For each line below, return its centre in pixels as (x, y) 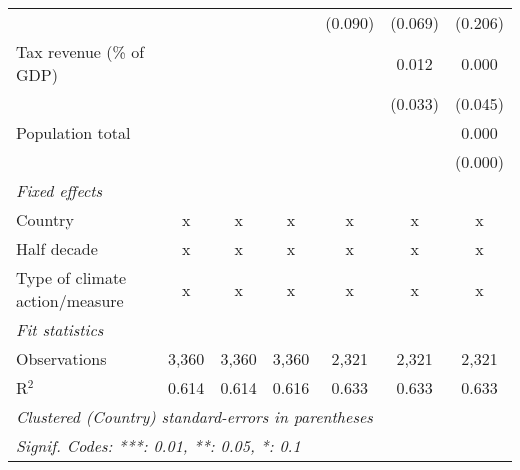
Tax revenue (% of (80, 51)
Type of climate (71, 277)
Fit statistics (60, 329)
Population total (73, 132)
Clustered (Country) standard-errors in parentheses (194, 416)
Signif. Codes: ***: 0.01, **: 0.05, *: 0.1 (158, 445)
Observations (61, 358)
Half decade (57, 248)
